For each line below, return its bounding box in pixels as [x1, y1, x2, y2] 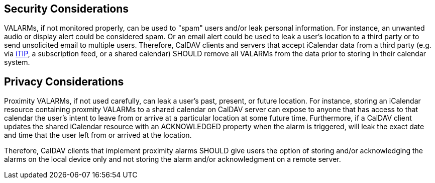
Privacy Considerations [4, 75, 124, 88]
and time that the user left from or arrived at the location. [4, 131, 192, 140]
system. [4, 58, 30, 67]
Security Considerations [4, 3, 129, 15]
